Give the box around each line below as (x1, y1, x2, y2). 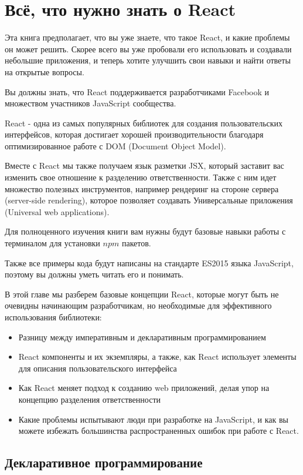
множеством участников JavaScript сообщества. (5, 97, 176, 109)
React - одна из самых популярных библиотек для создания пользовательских (5, 116, 283, 129)
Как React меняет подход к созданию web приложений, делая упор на (18, 382, 270, 394)
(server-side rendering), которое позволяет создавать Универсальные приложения (5, 194, 293, 206)
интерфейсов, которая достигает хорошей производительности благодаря (5, 128, 264, 141)
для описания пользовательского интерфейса (18, 362, 177, 374)
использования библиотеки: (5, 311, 102, 323)
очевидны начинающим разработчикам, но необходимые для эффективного (5, 299, 272, 312)
